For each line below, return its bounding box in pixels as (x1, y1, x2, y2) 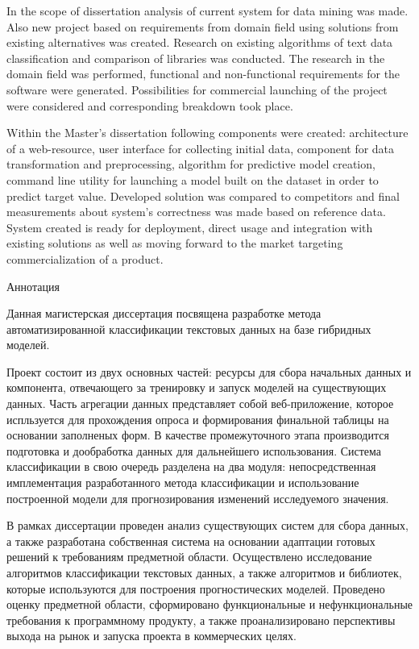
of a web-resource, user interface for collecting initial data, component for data (6, 139, 395, 156)
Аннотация (6, 277, 60, 294)
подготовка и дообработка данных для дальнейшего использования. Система (6, 442, 382, 459)
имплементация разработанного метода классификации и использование (6, 474, 359, 491)
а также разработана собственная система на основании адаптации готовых (6, 532, 375, 549)
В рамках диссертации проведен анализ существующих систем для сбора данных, (6, 517, 409, 534)
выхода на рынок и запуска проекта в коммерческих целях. (6, 627, 297, 644)
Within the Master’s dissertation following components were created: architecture (6, 124, 409, 141)
